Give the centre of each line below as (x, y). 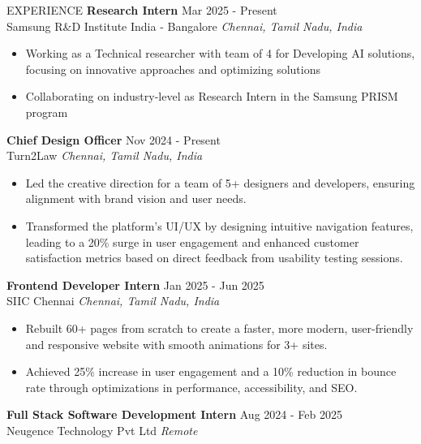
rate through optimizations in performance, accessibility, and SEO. (191, 387)
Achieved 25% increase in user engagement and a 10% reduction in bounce (211, 371)
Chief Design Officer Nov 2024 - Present (114, 139)
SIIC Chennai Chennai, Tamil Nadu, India (113, 301)
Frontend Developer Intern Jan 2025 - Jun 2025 (135, 285)
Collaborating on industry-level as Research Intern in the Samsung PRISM (212, 96)
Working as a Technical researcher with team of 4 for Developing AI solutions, (220, 53)
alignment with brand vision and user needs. (136, 198)
